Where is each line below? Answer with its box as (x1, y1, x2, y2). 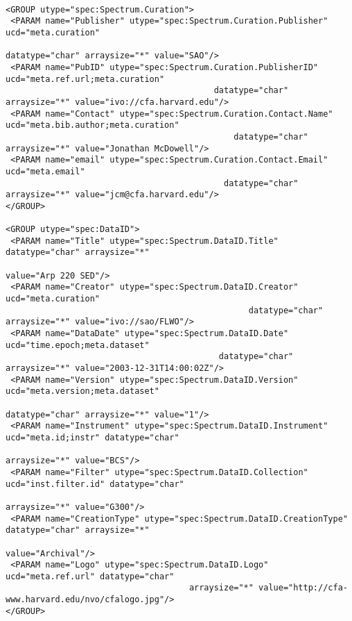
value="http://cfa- (258, 583, 348, 593)
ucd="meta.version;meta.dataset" (6, 386, 159, 397)
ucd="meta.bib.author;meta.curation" (6, 120, 179, 131)
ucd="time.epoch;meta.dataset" (6, 340, 150, 350)
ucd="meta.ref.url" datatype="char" (6, 571, 175, 581)
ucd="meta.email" (6, 166, 85, 176)
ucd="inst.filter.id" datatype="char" (6, 479, 184, 489)
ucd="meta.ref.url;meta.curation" (6, 74, 165, 84)
